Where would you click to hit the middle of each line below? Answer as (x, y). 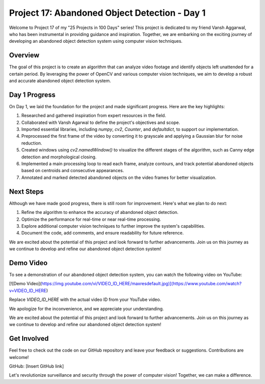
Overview (24, 55)
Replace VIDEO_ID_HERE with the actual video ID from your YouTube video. (85, 299)
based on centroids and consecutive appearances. (73, 171)
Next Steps (26, 192)
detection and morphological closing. (59, 157)
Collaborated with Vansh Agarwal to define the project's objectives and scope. (101, 122)
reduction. (32, 143)
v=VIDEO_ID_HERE (28, 291)
